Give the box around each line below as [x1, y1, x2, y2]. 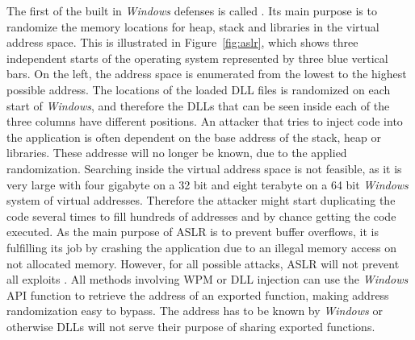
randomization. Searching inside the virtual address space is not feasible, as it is [6, 160, 402, 176]
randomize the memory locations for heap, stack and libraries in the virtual [6, 18, 379, 35]
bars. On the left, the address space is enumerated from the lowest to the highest [6, 65, 407, 82]
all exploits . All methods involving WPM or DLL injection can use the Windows [6, 271, 409, 288]
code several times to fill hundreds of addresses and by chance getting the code [6, 207, 396, 224]
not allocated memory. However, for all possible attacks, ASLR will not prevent [6, 255, 400, 272]
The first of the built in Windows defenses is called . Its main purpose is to [6, 2, 377, 19]
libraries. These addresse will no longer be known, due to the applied [6, 144, 347, 161]
